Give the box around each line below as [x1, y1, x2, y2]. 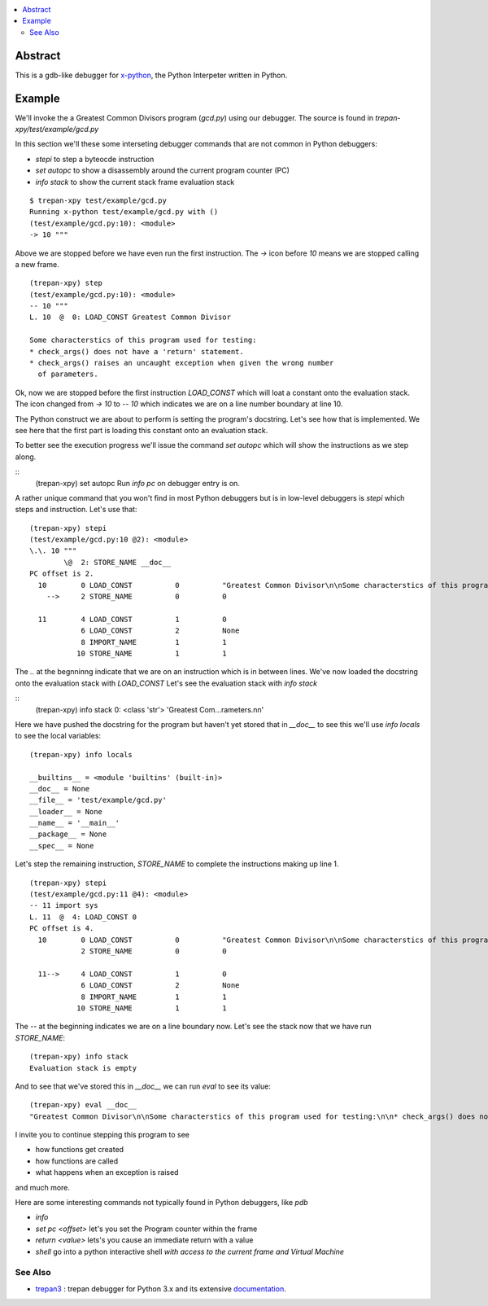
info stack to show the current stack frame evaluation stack [35, 177, 235, 186]
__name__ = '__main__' [29, 818, 120, 828]
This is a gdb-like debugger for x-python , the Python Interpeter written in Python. [15, 70, 288, 80]
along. [15, 452, 37, 462]
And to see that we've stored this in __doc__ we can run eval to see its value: [15, 1081, 272, 1091]
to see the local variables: [15, 731, 102, 741]
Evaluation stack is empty [29, 1063, 137, 1072]
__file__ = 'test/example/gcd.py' [29, 795, 167, 805]
